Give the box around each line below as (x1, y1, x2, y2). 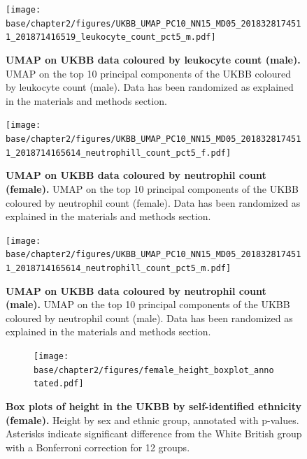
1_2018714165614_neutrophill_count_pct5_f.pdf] (6, 147, 231, 158)
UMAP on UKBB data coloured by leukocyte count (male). (6, 52, 301, 66)
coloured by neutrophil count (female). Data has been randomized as (6, 195, 301, 210)
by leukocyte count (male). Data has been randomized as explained (6, 80, 294, 94)
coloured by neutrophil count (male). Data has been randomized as (6, 310, 293, 325)
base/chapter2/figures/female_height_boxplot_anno (34, 365, 274, 375)
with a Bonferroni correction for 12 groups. (6, 439, 190, 454)
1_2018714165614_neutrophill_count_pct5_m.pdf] (6, 263, 231, 273)
